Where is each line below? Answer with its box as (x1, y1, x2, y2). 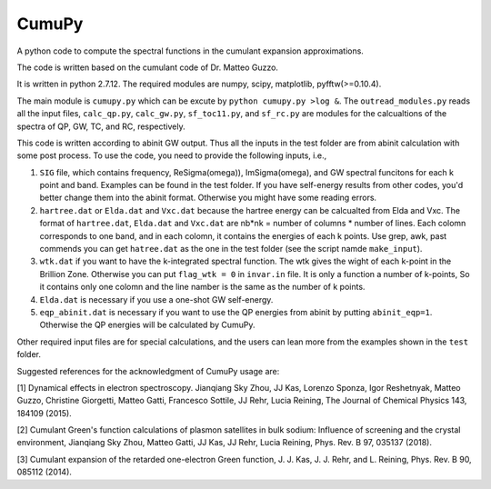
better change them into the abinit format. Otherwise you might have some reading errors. (39, 192, 377, 204)
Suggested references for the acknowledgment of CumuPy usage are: (16, 365, 280, 376)
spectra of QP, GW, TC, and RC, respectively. (16, 121, 185, 132)
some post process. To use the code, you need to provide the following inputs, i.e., (16, 150, 327, 161)
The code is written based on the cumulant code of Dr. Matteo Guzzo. (16, 62, 279, 73)
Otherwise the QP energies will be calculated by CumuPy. (39, 319, 256, 331)
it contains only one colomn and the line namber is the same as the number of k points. (39, 282, 366, 293)
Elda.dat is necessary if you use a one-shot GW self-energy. (39, 294, 274, 304)
